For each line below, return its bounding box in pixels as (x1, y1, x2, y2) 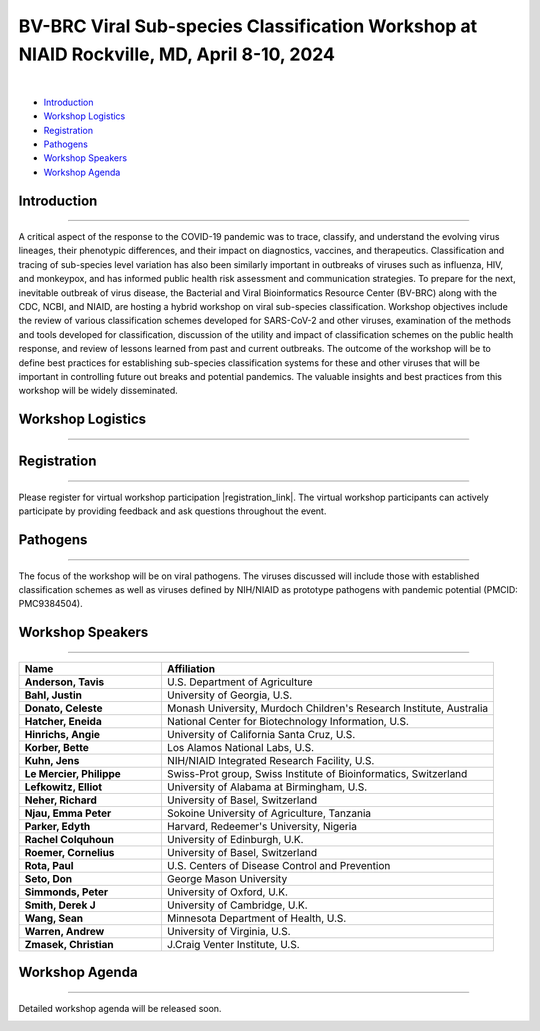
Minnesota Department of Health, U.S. (166, 911, 347, 925)
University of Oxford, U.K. (166, 885, 289, 899)
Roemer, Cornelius (24, 845, 115, 859)
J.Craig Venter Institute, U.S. (166, 937, 300, 951)
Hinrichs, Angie (24, 727, 100, 741)
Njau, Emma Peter (24, 806, 112, 820)
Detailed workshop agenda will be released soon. (18, 1002, 222, 1014)
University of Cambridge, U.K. (166, 898, 309, 912)
